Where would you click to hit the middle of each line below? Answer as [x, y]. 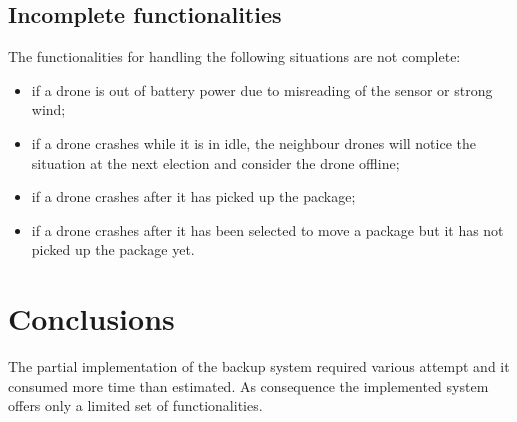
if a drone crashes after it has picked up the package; [193, 196]
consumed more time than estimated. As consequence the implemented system [248, 385]
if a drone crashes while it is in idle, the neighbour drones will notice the [253, 142]
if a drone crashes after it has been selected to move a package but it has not [267, 229]
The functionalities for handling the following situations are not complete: [234, 56]
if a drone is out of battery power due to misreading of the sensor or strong [262, 89]
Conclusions [91, 318]
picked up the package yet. [113, 249]
